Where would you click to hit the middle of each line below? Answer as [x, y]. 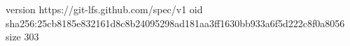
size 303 [22, 37]
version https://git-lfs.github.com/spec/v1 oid [104, 9]
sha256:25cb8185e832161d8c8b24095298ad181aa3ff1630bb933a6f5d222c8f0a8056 [175, 23]
